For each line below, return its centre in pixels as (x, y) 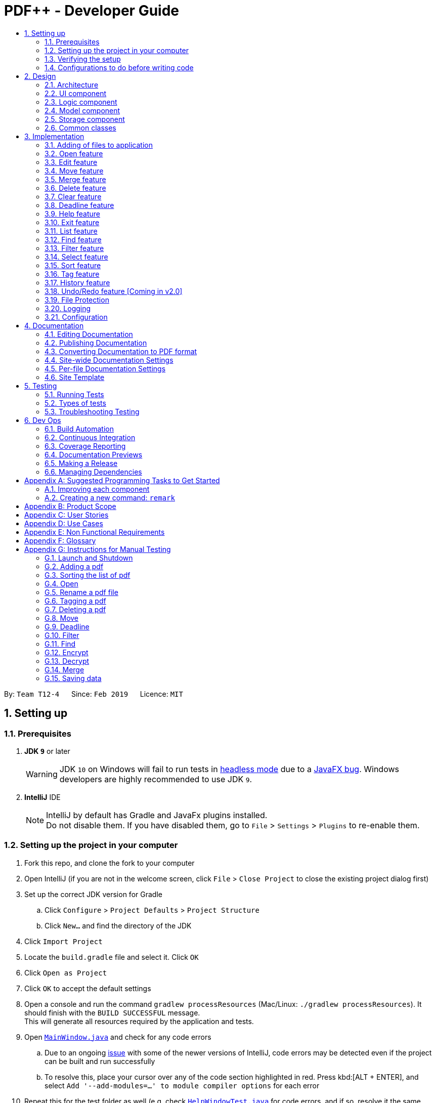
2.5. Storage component (85, 119)
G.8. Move (62, 618)
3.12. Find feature (73, 239)
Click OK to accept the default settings (88, 988)
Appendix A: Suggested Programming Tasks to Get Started (122, 480)
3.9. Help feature (73, 214)
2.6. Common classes (80, 128)
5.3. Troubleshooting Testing (92, 411)
